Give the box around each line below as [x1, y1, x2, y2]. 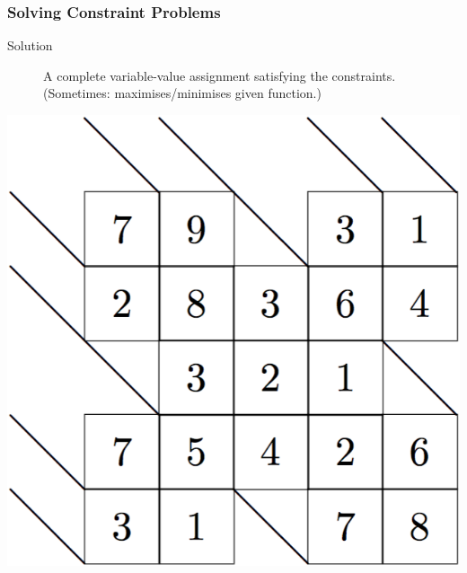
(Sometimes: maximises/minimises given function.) [43, 84, 322, 102]
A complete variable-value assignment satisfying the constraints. [43, 66, 396, 84]
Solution [7, 36, 53, 55]
